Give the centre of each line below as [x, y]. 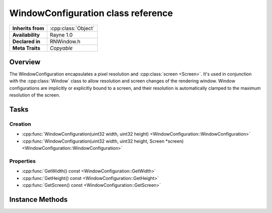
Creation [20, 124]
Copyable [61, 48]
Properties [23, 161]
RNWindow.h [65, 41]
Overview [25, 62]
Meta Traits [26, 48]
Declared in [26, 41]
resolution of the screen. [35, 95]
